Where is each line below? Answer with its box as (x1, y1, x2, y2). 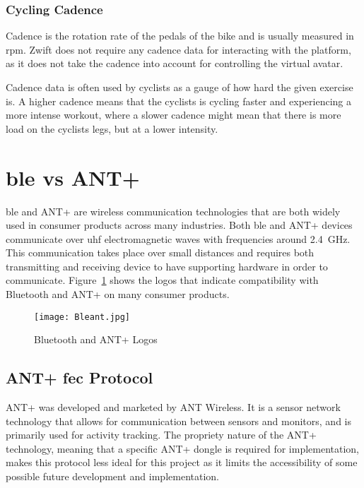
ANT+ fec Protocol (6, 367, 153, 388)
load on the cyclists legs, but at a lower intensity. (6, 121, 218, 136)
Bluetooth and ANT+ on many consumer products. (6, 287, 230, 302)
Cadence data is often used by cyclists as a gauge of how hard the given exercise (6, 80, 353, 94)
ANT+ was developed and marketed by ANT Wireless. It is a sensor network (6, 400, 341, 415)
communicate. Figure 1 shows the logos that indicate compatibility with (6, 273, 319, 287)
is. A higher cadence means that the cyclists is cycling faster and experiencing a (6, 93, 351, 108)
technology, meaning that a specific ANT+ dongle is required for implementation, (6, 441, 360, 456)
